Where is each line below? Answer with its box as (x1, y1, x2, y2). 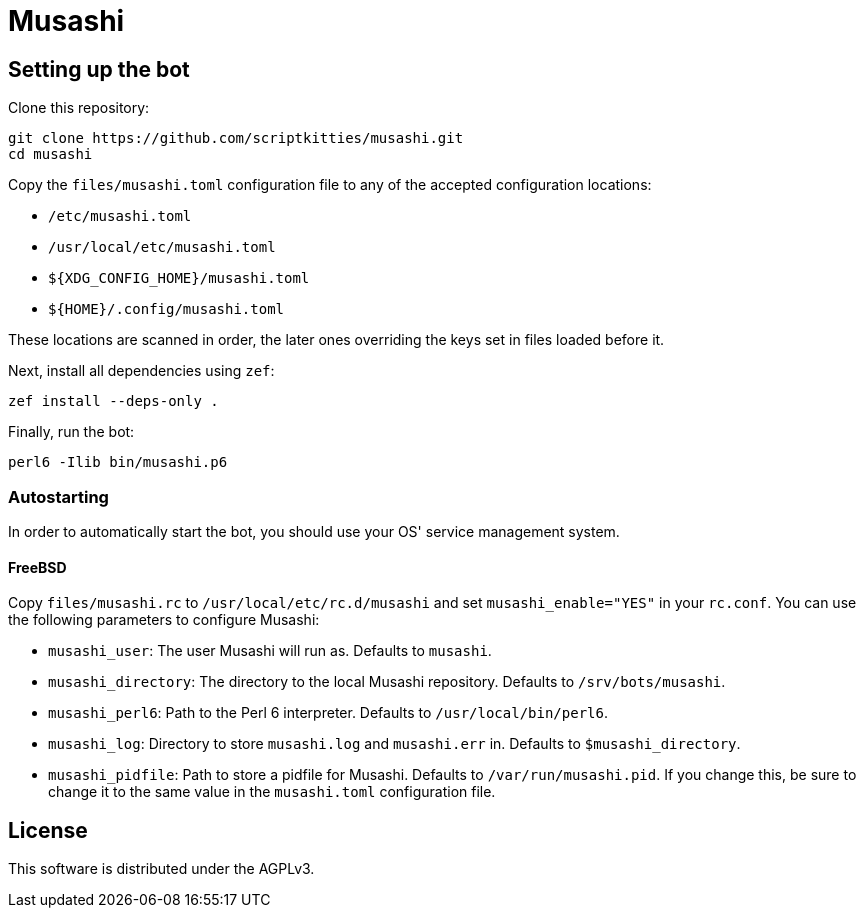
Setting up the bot (8, 56, 190, 82)
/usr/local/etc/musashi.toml (48, 239, 276, 256)
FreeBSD (8, 558, 67, 576)
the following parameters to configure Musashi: (8, 611, 320, 629)
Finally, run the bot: (8, 423, 135, 441)
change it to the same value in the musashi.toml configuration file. (48, 783, 496, 801)
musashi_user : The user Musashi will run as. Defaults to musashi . (48, 642, 492, 660)
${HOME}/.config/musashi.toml (48, 301, 285, 318)
